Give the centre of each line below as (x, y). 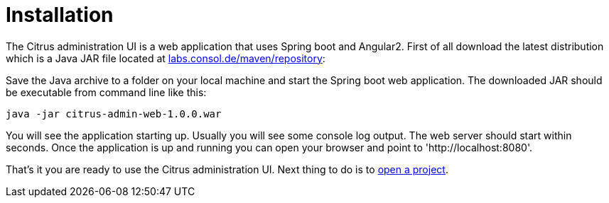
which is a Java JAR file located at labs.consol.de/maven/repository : (166, 58)
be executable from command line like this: (106, 92)
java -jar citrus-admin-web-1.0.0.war (114, 114)
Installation (60, 15)
